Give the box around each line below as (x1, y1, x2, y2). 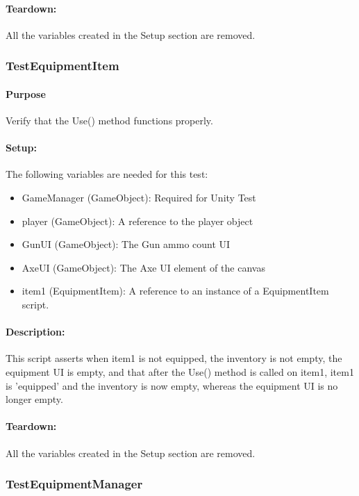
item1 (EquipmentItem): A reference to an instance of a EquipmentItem (22, 283, 329, 298)
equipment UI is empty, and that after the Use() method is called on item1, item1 (6, 364, 354, 379)
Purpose (6, 86, 46, 101)
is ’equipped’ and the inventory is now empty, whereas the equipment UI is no (6, 378, 338, 392)
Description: (6, 324, 65, 339)
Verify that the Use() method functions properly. (6, 113, 213, 128)
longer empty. (6, 392, 63, 406)
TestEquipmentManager (6, 475, 143, 493)
